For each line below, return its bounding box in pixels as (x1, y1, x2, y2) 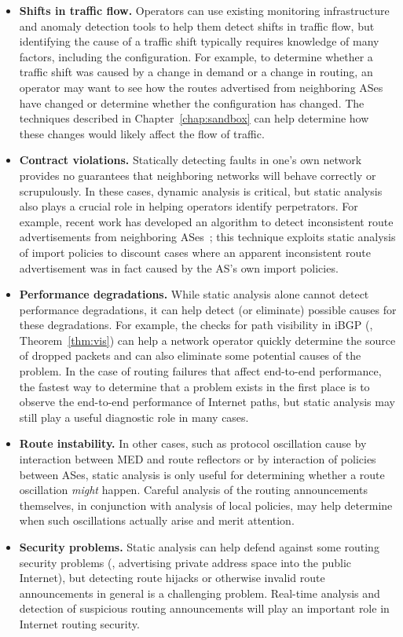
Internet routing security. (19, 615, 140, 632)
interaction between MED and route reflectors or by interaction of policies (19, 451, 376, 467)
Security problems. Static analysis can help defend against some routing (19, 539, 379, 555)
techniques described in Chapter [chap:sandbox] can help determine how (19, 110, 369, 126)
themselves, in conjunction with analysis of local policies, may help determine (19, 496, 393, 513)
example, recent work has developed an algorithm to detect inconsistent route (19, 213, 394, 229)
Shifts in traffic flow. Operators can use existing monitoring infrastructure (19, 2, 390, 18)
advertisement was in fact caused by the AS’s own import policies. (19, 259, 339, 276)
